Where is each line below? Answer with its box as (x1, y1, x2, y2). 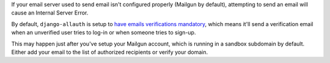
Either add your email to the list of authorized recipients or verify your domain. (11, 48, 208, 56)
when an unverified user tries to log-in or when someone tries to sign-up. (11, 29, 196, 36)
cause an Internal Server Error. (11, 9, 89, 16)
